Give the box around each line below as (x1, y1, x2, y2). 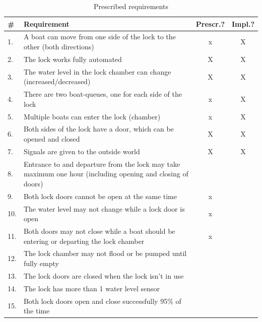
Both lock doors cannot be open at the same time (23, 190, 177, 201)
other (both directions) (23, 41, 94, 52)
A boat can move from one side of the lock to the (23, 31, 176, 42)
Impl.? (232, 18, 254, 29)
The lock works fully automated (23, 53, 122, 64)
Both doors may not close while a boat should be (23, 226, 175, 236)
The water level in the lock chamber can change (23, 66, 171, 77)
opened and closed (23, 134, 80, 144)
